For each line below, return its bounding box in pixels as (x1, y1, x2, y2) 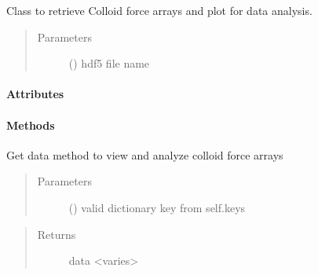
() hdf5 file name (68, 55, 150, 71)
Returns (37, 225, 76, 242)
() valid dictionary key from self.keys (68, 199, 246, 215)
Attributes (6, 86, 64, 102)
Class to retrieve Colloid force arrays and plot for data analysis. (6, 2, 313, 18)
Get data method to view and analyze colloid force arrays (6, 146, 283, 163)
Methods (6, 116, 55, 133)
